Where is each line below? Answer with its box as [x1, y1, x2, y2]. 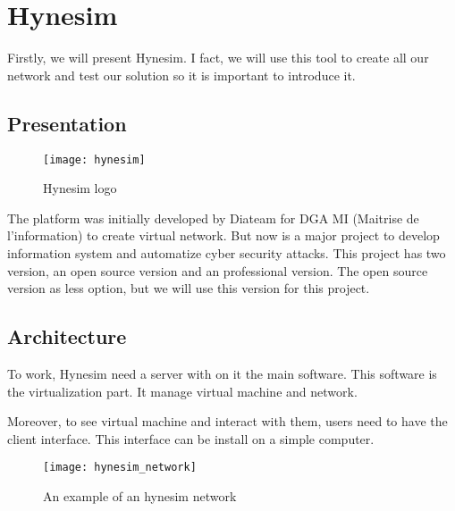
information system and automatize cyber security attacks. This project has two [7, 243, 446, 262]
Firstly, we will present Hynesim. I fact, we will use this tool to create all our [7, 48, 429, 67]
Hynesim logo [43, 179, 117, 197]
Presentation [7, 109, 127, 137]
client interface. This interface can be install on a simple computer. [7, 429, 375, 448]
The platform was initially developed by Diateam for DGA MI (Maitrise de [7, 208, 419, 227]
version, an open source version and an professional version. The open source [7, 261, 428, 280]
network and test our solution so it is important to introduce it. [7, 65, 356, 84]
